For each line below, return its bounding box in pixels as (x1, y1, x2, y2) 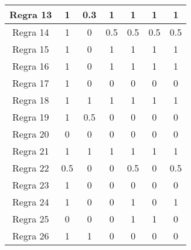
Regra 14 (12, 25, 49, 39)
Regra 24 (12, 195, 49, 208)
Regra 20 (12, 127, 49, 141)
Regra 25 (12, 212, 49, 225)
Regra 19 (12, 110, 49, 124)
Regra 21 (12, 144, 49, 157)
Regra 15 (12, 42, 49, 56)
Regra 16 (12, 59, 49, 73)
